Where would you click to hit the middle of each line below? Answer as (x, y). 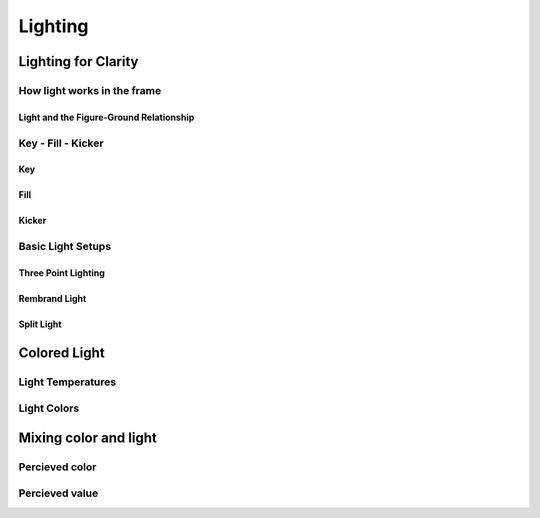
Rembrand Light (52, 298)
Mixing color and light (87, 437)
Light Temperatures (67, 382)
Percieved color (57, 467)
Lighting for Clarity (78, 61)
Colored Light (61, 352)
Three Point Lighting (61, 272)
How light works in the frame (90, 90)
